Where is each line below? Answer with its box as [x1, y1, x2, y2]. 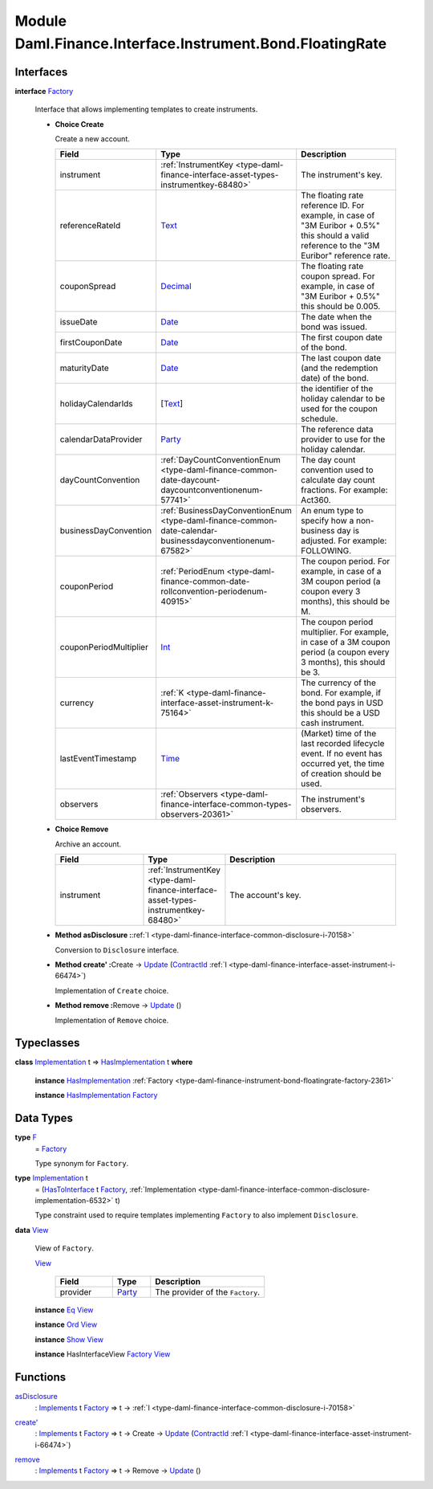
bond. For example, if [301, 687, 381, 699]
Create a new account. [55, 134, 130, 144]
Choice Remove [55, 824, 109, 834]
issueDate [59, 316, 98, 328]
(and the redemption [301, 362, 378, 373]
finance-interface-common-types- [160, 799, 292, 810]
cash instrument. [301, 717, 365, 728]
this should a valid [301, 230, 370, 241]
